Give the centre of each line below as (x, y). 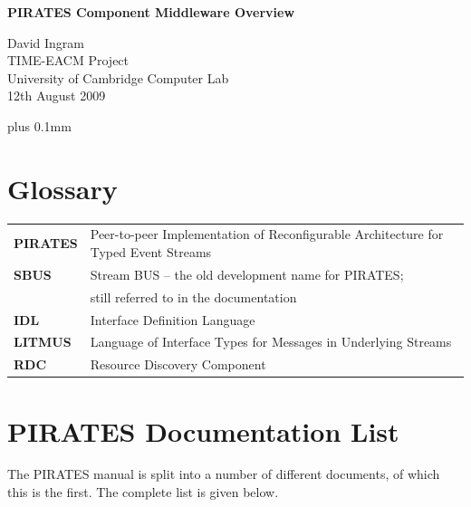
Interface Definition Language (173, 319)
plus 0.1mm (39, 125)
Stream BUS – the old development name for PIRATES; (247, 274)
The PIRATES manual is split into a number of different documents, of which (224, 474)
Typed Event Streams (151, 252)
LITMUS (43, 342)
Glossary (62, 188)
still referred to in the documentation (193, 297)
